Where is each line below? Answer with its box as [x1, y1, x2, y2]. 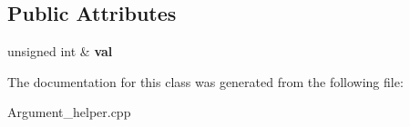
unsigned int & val [7, 42, 113, 61]
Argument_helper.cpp [7, 103, 131, 122]
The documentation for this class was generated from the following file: [7, 72, 404, 91]
